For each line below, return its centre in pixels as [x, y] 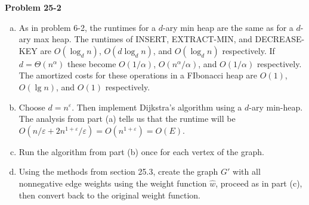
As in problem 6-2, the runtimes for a [87, 27]
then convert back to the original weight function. [110, 195]
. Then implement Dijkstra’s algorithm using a [157, 107]
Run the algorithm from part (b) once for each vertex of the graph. [141, 151]
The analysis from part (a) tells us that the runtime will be [127, 119]
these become [92, 63]
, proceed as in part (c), [259, 183]
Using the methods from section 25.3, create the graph [118, 171]
